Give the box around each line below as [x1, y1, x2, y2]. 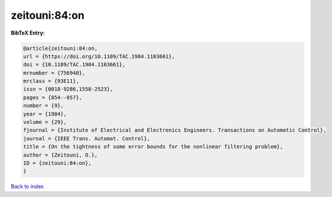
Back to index [11, 183, 44, 190]
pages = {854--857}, [23, 94, 82, 101]
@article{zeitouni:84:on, [23, 45, 98, 52]
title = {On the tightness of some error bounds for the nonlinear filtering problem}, [23, 144, 283, 150]
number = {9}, [23, 103, 64, 109]
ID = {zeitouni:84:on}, [23, 160, 92, 167]
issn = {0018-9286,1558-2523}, [23, 86, 114, 93]
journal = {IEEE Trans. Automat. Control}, [23, 135, 151, 142]
